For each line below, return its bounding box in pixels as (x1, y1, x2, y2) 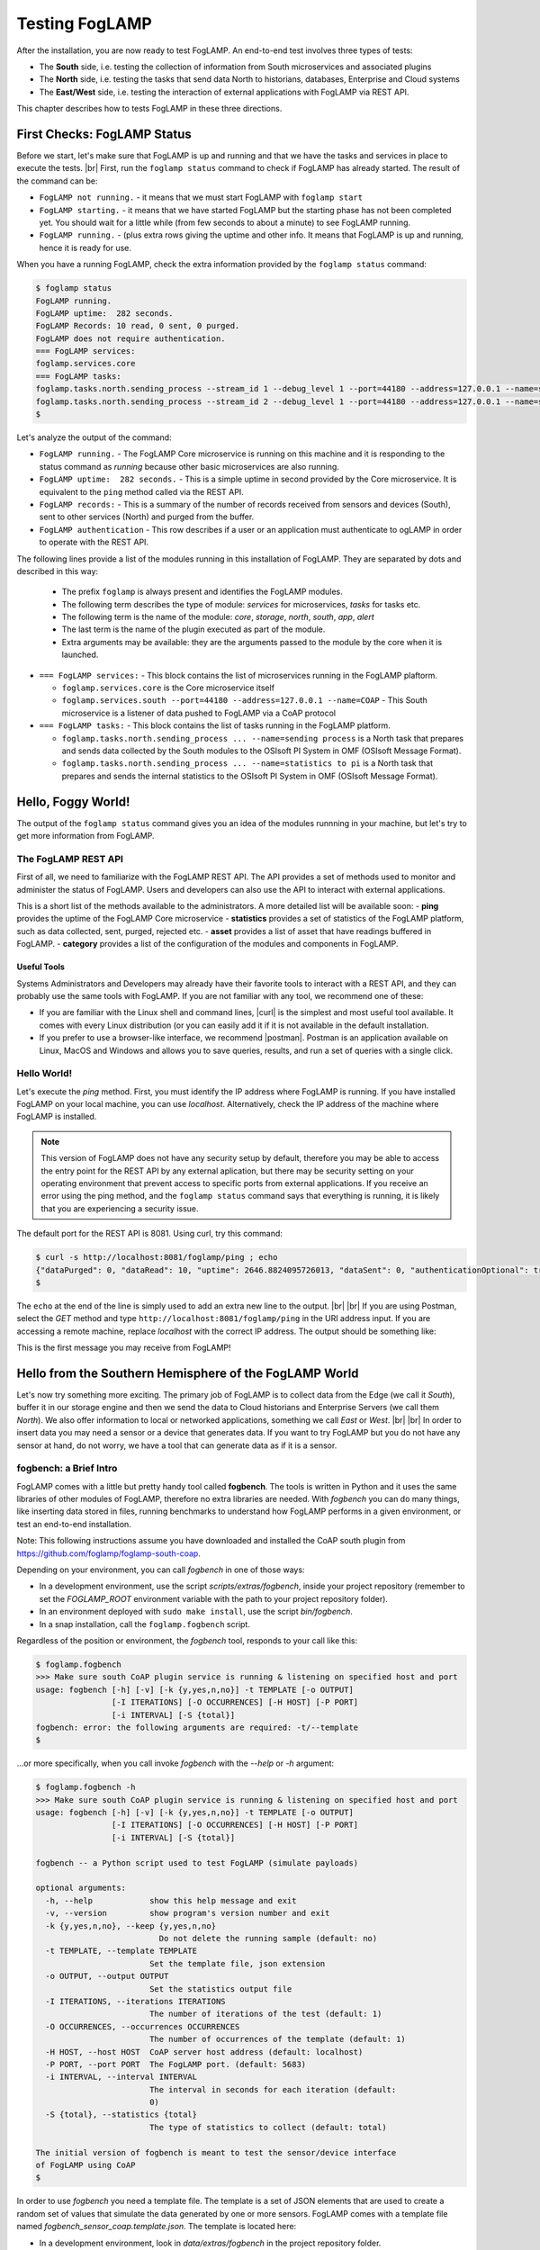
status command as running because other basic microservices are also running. (39, 461, 339, 472)
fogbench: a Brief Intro (16, 1462, 118, 1475)
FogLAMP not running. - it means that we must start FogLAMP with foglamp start (39, 192, 364, 202)
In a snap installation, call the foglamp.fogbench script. (39, 1618, 251, 1629)
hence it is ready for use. (39, 242, 132, 253)
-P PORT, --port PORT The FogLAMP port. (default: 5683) (45, 2059, 307, 2069)
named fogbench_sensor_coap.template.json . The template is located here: (16, 2221, 297, 2232)
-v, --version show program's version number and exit (45, 1908, 330, 1919)
